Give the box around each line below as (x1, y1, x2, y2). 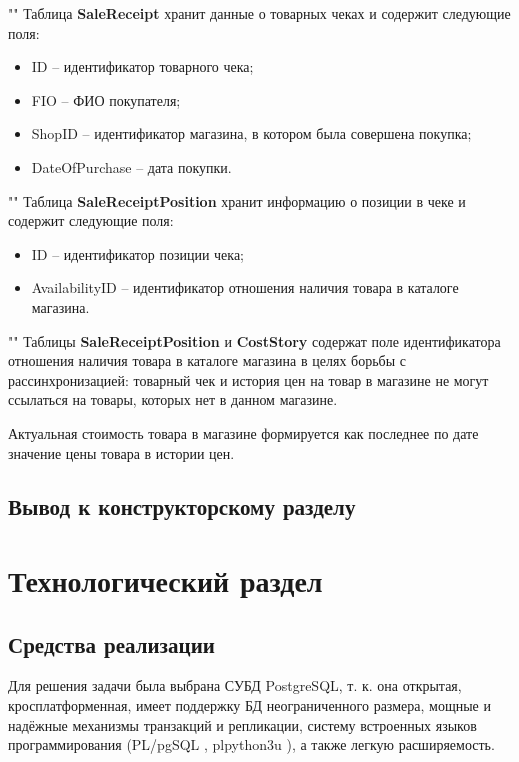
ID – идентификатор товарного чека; (31, 56, 254, 77)
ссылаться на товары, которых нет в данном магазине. (8, 389, 338, 410)
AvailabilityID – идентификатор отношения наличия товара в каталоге (31, 277, 459, 298)
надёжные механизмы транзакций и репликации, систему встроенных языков (8, 714, 477, 735)
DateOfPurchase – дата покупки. (31, 156, 232, 177)
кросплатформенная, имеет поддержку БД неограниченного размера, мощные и (8, 695, 491, 716)
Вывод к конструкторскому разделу (8, 491, 356, 522)
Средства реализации (8, 628, 215, 659)
